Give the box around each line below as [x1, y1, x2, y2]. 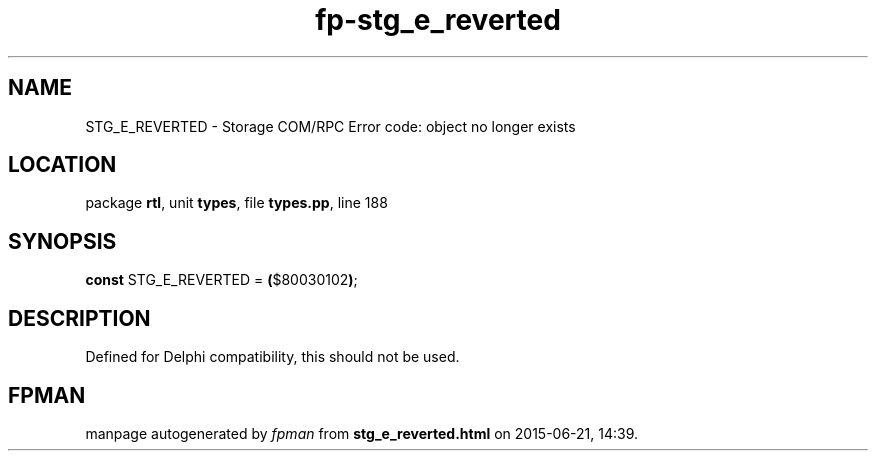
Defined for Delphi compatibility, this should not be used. [85, 348, 460, 366]
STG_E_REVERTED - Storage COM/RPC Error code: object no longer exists [85, 117, 576, 135]
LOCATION [8, 152, 117, 178]
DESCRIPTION [8, 305, 151, 331]
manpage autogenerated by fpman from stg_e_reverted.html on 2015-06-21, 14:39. [85, 424, 639, 442]
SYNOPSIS [8, 228, 117, 254]
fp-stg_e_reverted [315, 3, 561, 37]
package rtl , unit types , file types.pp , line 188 [85, 194, 388, 212]
